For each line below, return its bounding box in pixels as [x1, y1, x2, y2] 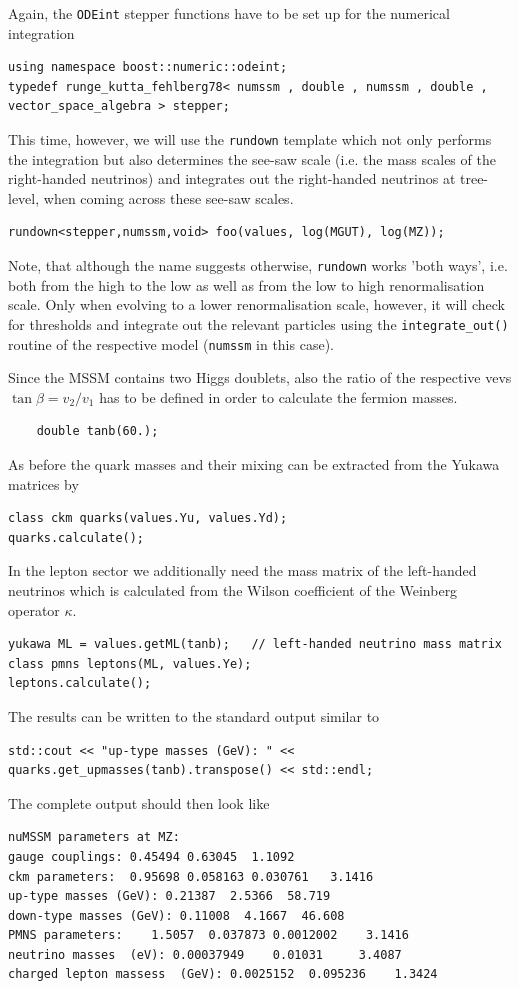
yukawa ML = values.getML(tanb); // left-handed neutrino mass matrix [8, 637, 502, 652]
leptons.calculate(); [8, 676, 152, 691]
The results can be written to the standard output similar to [8, 705, 380, 726]
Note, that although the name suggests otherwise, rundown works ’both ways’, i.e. [8, 255, 508, 276]
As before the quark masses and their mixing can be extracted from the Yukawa [8, 454, 500, 474]
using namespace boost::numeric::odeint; [8, 60, 288, 75]
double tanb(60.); [36, 424, 159, 439]
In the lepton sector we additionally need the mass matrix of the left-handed [8, 560, 477, 581]
